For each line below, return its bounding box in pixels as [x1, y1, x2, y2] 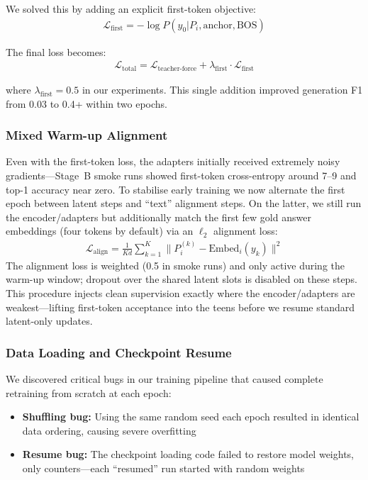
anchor [203, 20, 233, 30]
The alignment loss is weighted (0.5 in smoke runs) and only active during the [6, 257, 345, 272]
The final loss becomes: [6, 44, 106, 59]
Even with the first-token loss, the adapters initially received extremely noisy [6, 154, 340, 169]
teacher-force [157, 65, 197, 72]
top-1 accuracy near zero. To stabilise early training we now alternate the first [6, 182, 345, 196]
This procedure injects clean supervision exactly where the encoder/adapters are [6, 286, 355, 301]
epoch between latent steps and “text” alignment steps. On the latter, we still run [6, 196, 362, 211]
